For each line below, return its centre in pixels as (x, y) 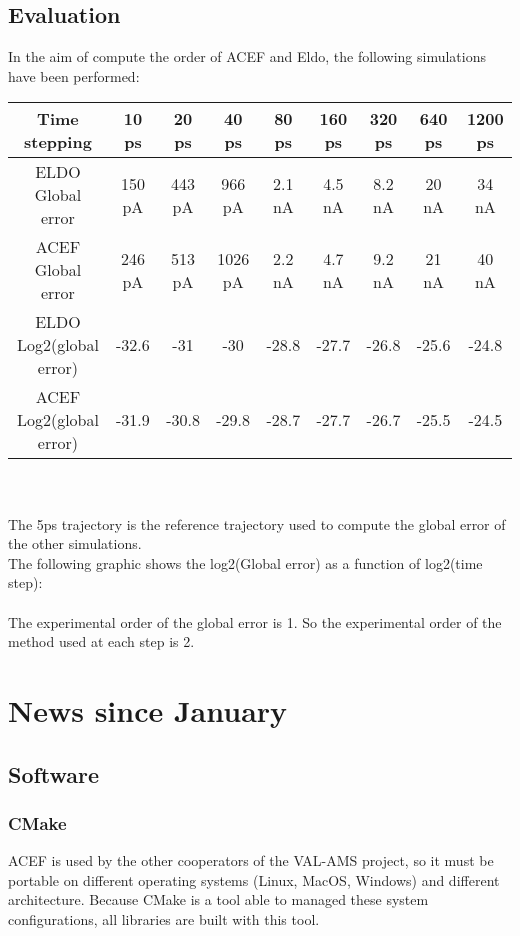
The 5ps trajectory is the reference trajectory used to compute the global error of (257, 523)
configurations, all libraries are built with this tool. (164, 918)
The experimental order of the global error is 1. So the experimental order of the (255, 621)
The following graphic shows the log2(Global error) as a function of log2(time (245, 562)
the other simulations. (75, 543)
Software (54, 773)
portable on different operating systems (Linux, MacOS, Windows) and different (254, 879)
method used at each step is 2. (101, 641)
